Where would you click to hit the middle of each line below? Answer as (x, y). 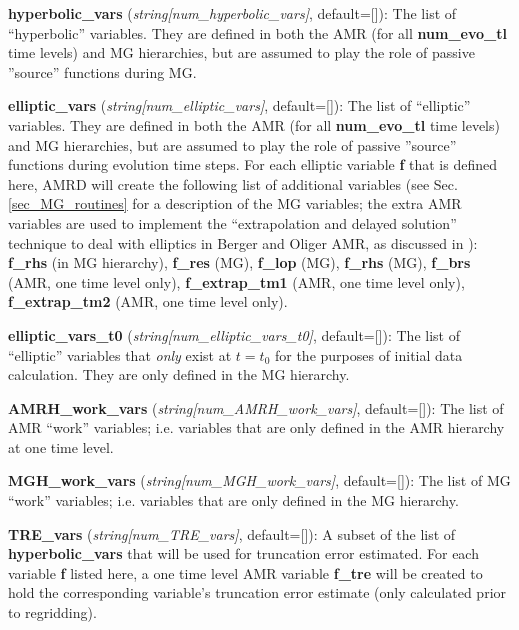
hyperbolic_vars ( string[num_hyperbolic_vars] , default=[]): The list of (232, 13)
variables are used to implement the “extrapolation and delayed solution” (232, 222)
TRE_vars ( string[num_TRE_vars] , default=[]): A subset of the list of (232, 533)
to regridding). (52, 612)
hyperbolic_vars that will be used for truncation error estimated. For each (243, 553)
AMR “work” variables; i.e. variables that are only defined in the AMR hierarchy (256, 427)
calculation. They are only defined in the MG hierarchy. (179, 374)
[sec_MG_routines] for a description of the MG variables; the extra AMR (235, 203)
